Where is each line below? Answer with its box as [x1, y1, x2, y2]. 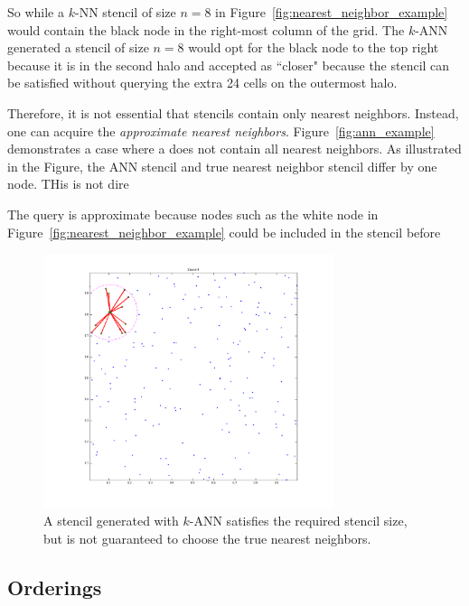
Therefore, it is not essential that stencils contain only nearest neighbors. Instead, [7, 103, 459, 122]
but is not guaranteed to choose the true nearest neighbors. [43, 529, 371, 548]
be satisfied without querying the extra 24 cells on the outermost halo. [7, 73, 398, 92]
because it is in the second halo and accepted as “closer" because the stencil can [7, 55, 450, 74]
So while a [7, 3, 64, 21]
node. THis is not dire [7, 174, 129, 193]
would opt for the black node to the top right [188, 38, 439, 57]
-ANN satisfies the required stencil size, [189, 511, 408, 530]
